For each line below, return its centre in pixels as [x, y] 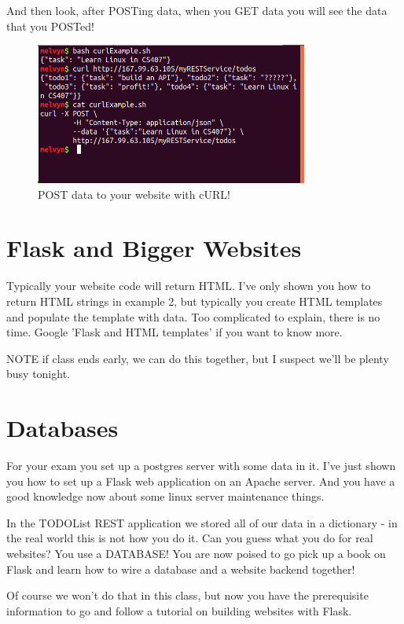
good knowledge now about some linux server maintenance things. [165, 496]
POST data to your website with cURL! [134, 194]
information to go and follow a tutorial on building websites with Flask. [179, 610]
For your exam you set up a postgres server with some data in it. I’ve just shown [201, 465]
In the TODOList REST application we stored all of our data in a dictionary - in [202, 522]
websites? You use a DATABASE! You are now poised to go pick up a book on [196, 553]
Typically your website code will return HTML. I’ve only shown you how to [189, 286]
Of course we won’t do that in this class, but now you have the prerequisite [187, 595]
